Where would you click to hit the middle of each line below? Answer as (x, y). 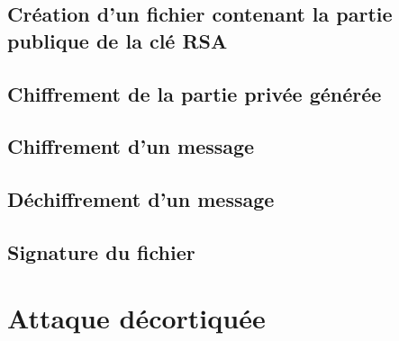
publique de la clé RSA (118, 40)
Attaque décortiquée (136, 318)
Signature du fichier (101, 251)
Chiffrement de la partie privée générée (195, 93)
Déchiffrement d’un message (141, 199)
